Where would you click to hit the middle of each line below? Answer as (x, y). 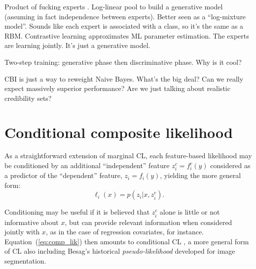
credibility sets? (28, 98)
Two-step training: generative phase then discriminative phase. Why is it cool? (123, 62)
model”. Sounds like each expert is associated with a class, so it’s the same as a (124, 26)
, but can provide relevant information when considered (148, 222)
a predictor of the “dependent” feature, (63, 175)
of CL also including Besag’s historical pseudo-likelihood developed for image (120, 251)
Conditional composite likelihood (119, 132)
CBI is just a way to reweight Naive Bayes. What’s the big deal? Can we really (124, 78)
